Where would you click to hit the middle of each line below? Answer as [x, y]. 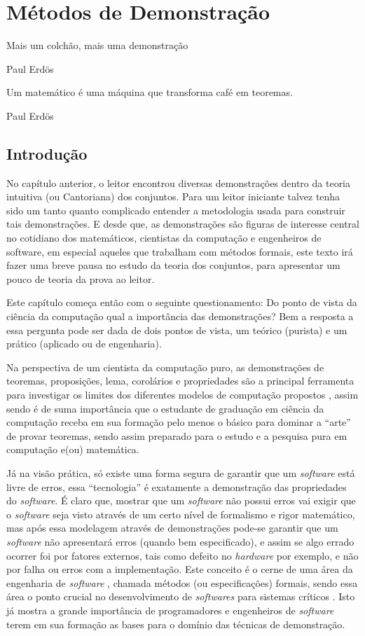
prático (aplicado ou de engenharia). [84, 344]
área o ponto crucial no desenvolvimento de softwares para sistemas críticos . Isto [181, 596]
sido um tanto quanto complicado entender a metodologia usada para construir [176, 210]
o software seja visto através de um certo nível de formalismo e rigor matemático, [181, 514]
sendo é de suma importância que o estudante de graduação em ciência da [165, 408]
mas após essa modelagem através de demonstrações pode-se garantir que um [172, 528]
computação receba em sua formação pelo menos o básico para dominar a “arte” [179, 422]
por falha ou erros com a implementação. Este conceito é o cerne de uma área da [180, 569]
